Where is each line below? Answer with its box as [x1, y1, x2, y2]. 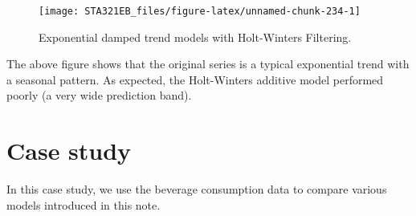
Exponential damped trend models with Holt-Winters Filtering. [39, 28, 352, 45]
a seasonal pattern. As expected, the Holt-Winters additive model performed [6, 71, 384, 88]
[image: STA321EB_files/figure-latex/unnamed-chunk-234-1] [39, 6, 361, 17]
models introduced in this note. [6, 196, 161, 213]
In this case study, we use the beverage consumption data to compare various [6, 181, 387, 198]
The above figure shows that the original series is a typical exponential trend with [6, 55, 410, 72]
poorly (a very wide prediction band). [6, 87, 192, 104]
